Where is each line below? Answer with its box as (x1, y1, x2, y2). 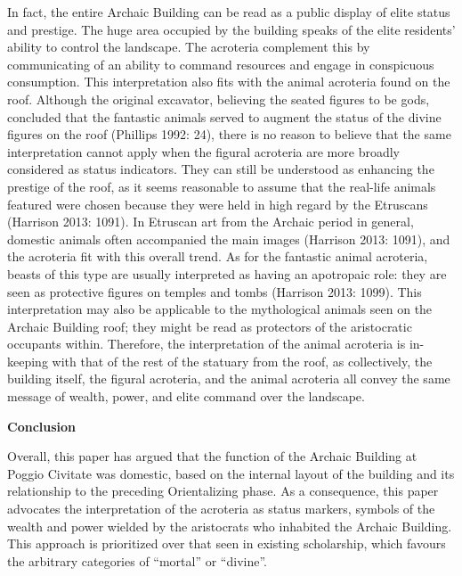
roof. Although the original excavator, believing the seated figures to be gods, (7, 89, 430, 108)
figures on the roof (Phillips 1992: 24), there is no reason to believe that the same (7, 125, 451, 144)
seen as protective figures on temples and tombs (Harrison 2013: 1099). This (7, 282, 422, 300)
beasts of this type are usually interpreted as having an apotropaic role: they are (7, 264, 447, 283)
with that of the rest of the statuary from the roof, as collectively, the (52, 351, 433, 370)
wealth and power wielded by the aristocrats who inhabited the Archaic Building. (7, 516, 452, 535)
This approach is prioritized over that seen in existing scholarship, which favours (7, 534, 446, 553)
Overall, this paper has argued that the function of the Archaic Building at (7, 447, 417, 465)
